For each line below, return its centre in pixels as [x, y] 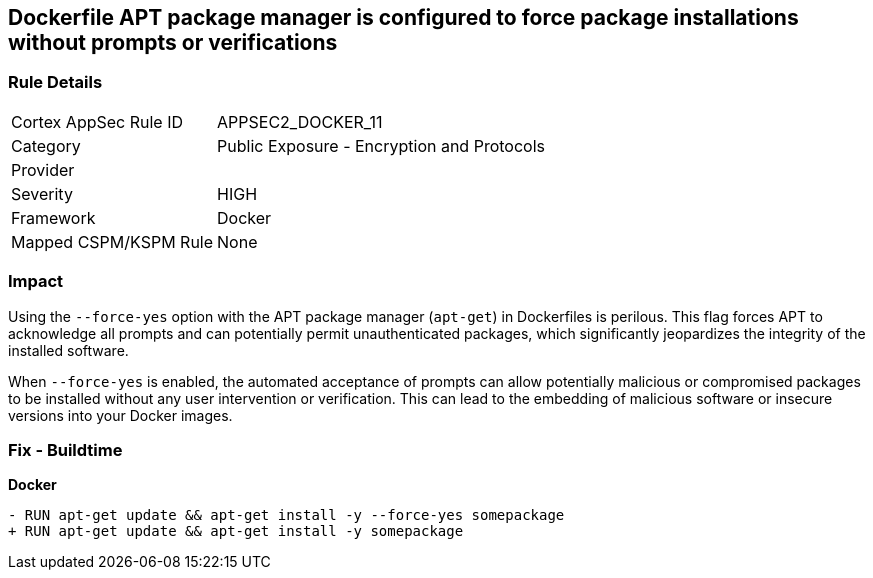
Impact [36, 281]
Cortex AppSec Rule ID [97, 121]
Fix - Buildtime [65, 449]
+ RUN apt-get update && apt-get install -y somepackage [236, 531]
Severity [42, 193]
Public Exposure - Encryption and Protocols [381, 145]
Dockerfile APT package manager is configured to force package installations [403, 17]
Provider [43, 169]
